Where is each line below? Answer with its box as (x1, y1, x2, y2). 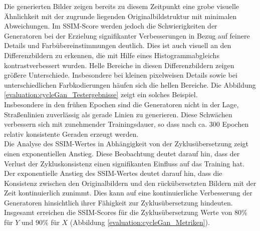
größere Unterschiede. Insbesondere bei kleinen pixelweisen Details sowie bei (4, 70, 237, 80)
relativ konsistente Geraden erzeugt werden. (4, 128, 139, 139)
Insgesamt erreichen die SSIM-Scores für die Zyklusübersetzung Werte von (4, 207, 232, 217)
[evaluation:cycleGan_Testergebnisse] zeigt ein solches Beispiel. (4, 89, 198, 100)
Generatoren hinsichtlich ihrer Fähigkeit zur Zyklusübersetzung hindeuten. (4, 197, 233, 207)
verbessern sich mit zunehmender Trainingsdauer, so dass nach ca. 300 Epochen (4, 119, 249, 129)
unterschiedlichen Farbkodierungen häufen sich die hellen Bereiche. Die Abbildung (4, 79, 256, 90)
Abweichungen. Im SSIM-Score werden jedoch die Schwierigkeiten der (4, 21, 217, 31)
